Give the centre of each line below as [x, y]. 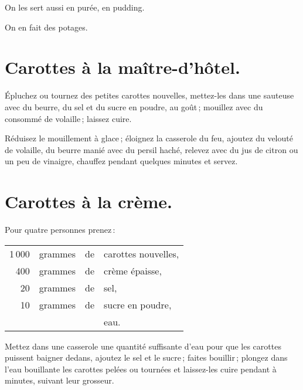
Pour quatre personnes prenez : [60, 229]
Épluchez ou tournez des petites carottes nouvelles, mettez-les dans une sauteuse [149, 95]
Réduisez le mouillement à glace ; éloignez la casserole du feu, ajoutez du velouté [149, 138]
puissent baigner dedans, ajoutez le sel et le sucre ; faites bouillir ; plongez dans [146, 357]
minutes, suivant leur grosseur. [59, 380]
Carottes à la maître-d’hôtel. [122, 67]
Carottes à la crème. [89, 201]
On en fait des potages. [46, 27]
